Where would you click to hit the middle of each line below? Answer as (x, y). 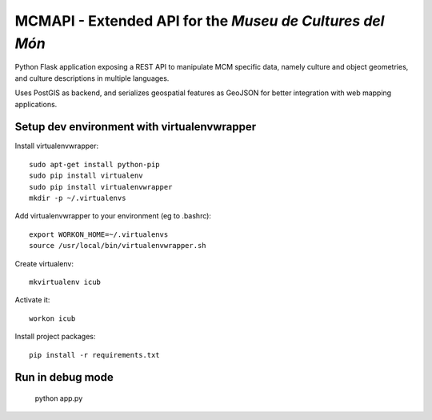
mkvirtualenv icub (65, 282)
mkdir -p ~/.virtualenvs (78, 198)
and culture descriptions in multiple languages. (92, 78)
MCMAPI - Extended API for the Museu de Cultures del (200, 21)
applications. (36, 104)
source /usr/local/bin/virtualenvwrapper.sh (118, 246)
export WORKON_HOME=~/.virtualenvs (99, 234)
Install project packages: (55, 337)
